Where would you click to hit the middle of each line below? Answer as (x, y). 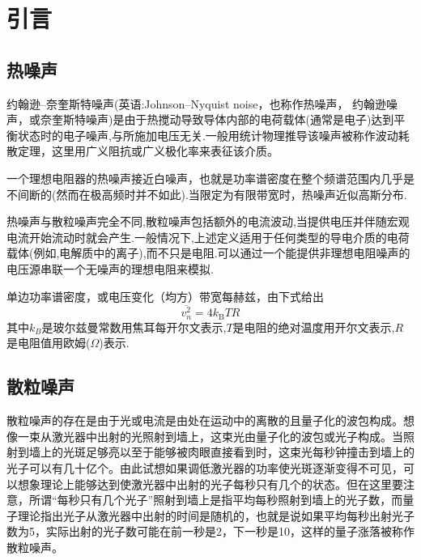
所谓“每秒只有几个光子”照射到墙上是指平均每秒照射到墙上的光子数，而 (216, 500)
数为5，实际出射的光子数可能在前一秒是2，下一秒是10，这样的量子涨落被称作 (210, 531)
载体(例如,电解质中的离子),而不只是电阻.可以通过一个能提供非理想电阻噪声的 (208, 253)
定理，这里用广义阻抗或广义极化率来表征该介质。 (148, 151)
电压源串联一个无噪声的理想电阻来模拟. (110, 268)
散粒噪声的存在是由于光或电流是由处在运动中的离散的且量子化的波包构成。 (205, 420)
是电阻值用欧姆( (49, 343)
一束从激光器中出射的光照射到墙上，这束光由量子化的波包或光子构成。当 (210, 436)
